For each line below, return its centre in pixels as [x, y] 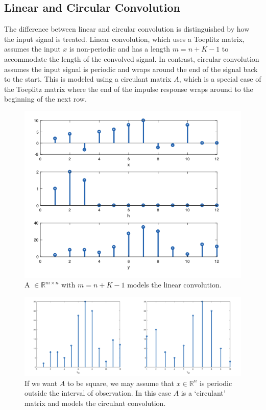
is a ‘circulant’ [203, 393]
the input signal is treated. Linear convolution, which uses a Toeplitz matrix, [124, 39]
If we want [41, 383]
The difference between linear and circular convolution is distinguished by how [127, 29]
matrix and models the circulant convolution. [95, 403]
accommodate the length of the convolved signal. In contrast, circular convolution [132, 58]
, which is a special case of [220, 79]
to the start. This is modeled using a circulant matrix [88, 79]
